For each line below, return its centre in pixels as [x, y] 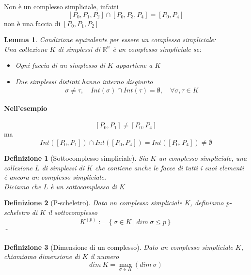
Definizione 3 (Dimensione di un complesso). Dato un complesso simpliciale [118, 247]
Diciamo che [23, 186]
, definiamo [207, 203]
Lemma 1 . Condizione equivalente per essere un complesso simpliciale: [110, 39]
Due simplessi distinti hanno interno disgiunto [84, 81]
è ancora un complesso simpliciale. [55, 177]
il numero [105, 256]
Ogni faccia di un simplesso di [60, 65]
